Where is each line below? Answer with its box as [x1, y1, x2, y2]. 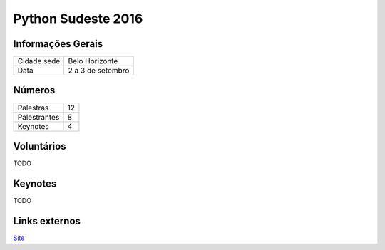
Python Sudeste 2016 [13, 11, 143, 26]
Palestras [17, 103, 49, 113]
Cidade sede [17, 56, 61, 66]
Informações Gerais [13, 38, 103, 50]
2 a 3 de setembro [68, 66, 130, 75]
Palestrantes [17, 112, 60, 122]
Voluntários [13, 140, 67, 152]
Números [13, 84, 56, 96]
